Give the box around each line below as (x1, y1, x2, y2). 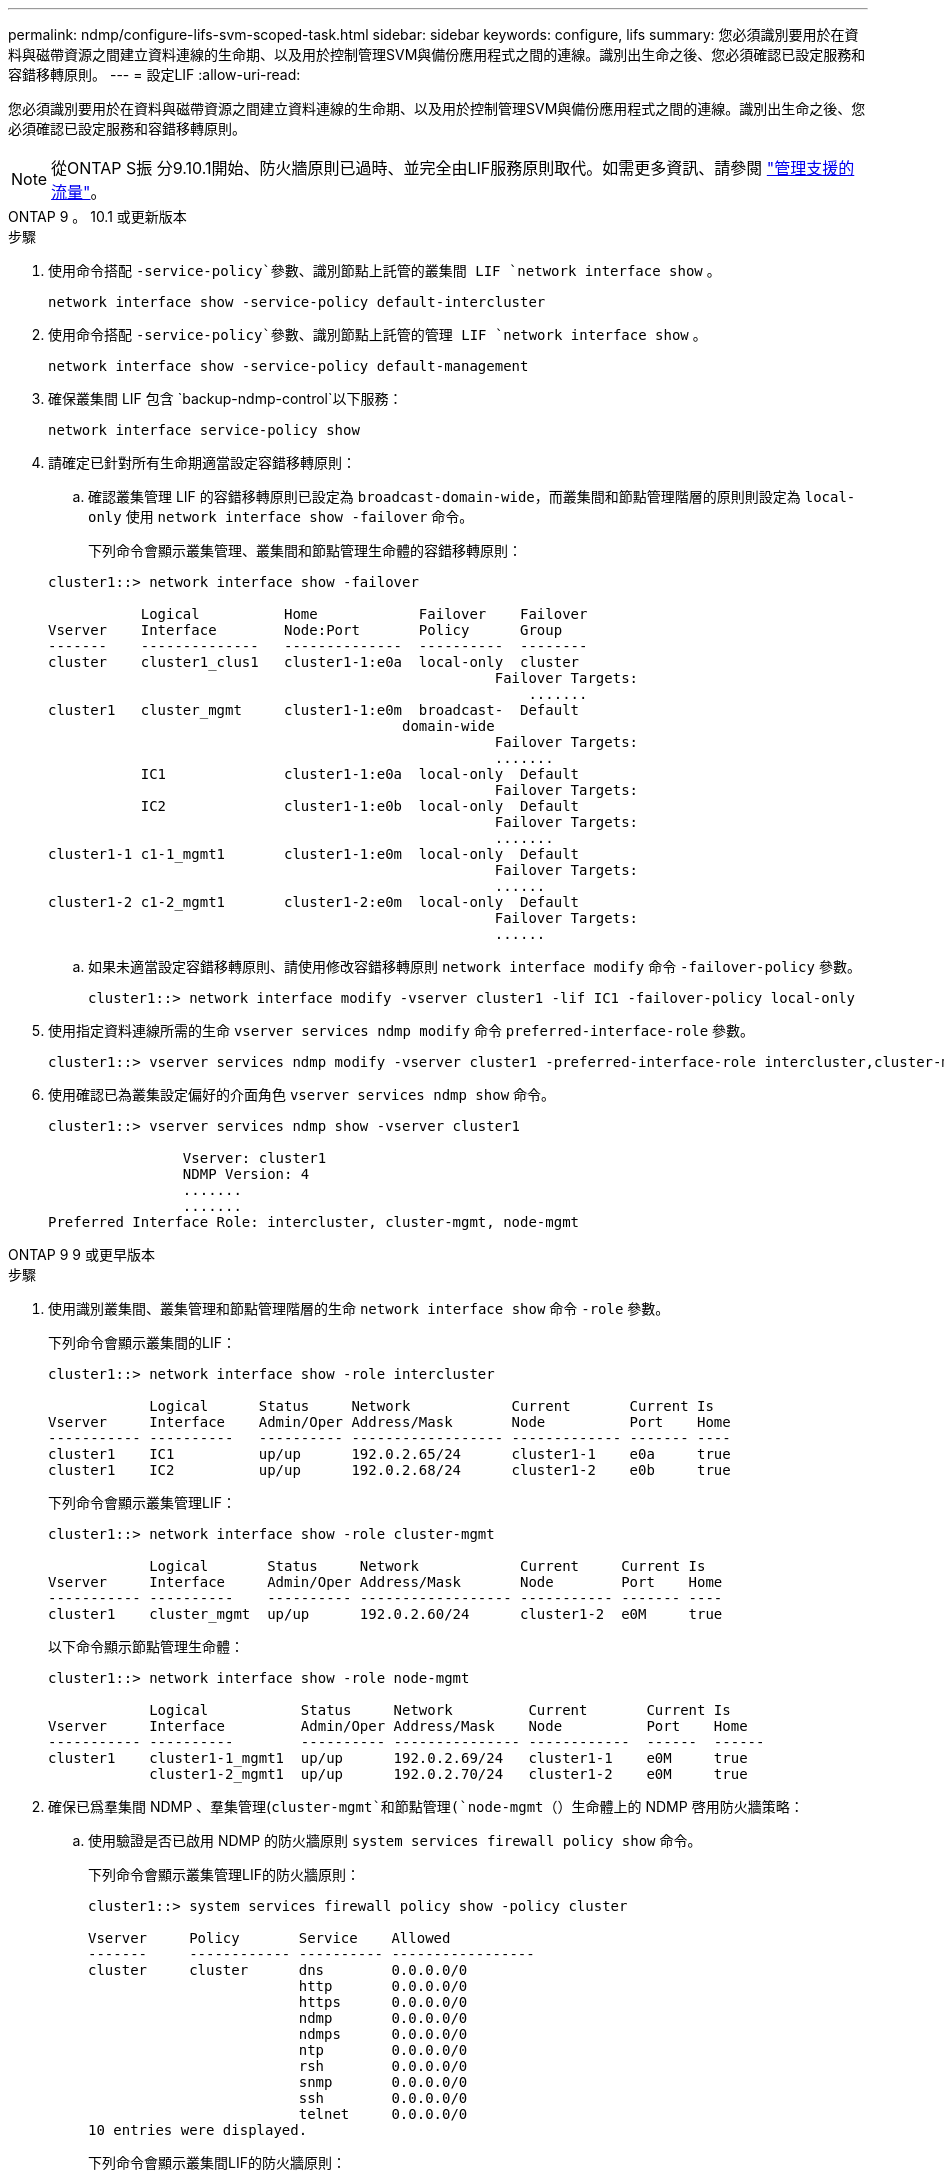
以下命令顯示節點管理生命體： (48, 1638, 244, 1655)
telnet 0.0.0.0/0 (298, 2106, 468, 2122)
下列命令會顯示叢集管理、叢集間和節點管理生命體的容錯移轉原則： (88, 542, 522, 559)
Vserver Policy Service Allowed (88, 1930, 451, 1946)
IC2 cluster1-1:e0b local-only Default (140, 798, 580, 814)
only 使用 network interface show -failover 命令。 (88, 508, 474, 525)
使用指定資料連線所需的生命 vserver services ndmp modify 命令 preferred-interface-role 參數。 (48, 1022, 755, 1039)
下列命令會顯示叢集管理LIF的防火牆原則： (88, 1866, 360, 1883)
